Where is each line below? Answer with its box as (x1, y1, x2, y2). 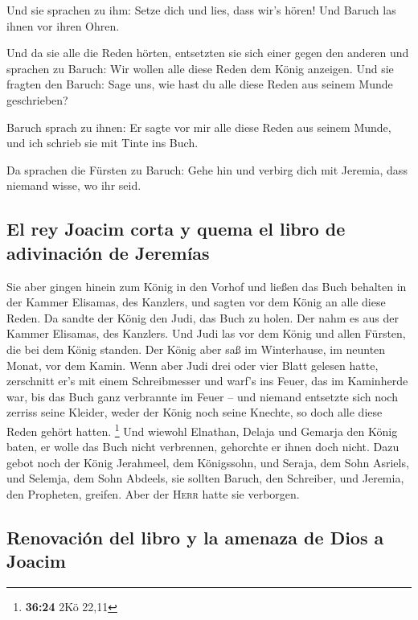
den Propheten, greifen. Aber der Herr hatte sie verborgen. (6, 485, 300, 502)
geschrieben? (6, 91, 68, 108)
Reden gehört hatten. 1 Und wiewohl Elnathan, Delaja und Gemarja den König (6, 420, 398, 439)
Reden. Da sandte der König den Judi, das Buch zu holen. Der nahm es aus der (6, 309, 399, 326)
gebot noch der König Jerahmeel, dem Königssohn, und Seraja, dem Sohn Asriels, (6, 454, 409, 470)
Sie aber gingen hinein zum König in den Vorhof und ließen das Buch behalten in (6, 277, 407, 294)
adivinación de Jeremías (6, 240, 210, 265)
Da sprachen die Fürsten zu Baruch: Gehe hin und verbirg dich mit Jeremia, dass (6, 161, 408, 178)
